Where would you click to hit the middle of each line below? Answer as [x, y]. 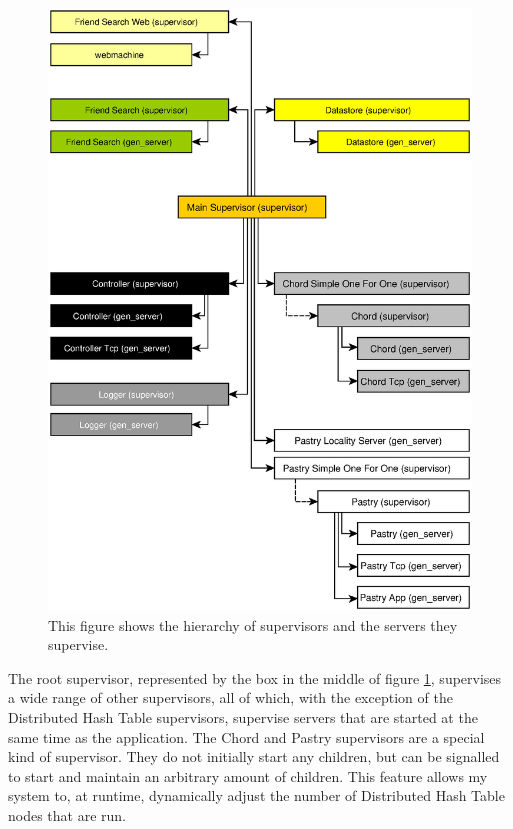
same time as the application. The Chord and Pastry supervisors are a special [246, 736]
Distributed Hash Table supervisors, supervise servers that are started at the [243, 716]
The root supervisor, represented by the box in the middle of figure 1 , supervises [255, 677]
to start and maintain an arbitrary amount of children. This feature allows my [248, 775]
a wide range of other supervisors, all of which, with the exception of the [230, 697]
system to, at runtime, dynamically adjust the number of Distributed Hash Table [256, 795]
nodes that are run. [67, 814]
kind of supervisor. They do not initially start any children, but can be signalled [254, 756]
